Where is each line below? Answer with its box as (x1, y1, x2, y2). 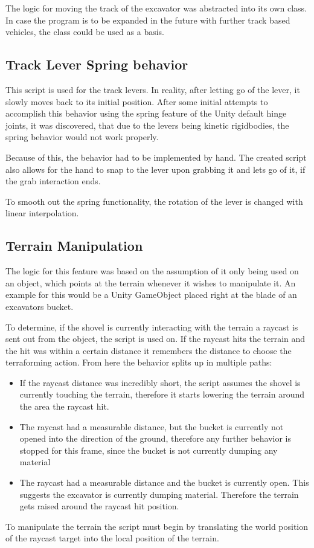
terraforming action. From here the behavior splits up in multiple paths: (5, 356, 272, 369)
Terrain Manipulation (5, 236, 143, 255)
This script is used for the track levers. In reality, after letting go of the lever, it (5, 83, 300, 95)
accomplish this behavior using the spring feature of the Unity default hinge (5, 107, 287, 120)
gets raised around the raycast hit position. (19, 500, 179, 512)
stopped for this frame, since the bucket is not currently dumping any (19, 443, 278, 456)
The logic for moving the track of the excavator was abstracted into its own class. (5, 2, 307, 14)
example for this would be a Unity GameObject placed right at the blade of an (5, 288, 297, 301)
